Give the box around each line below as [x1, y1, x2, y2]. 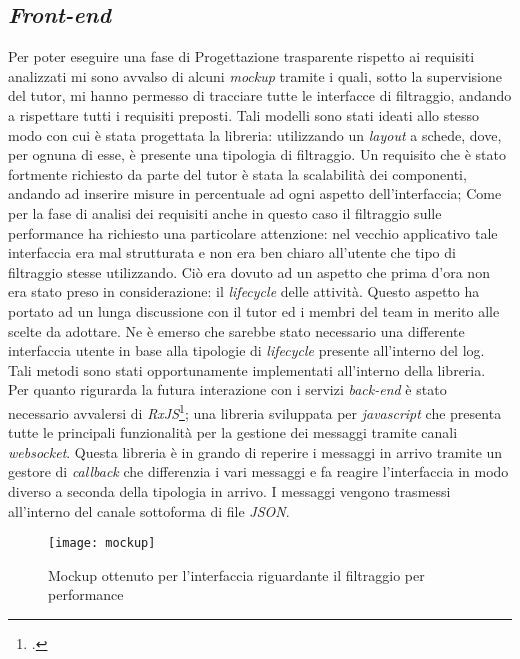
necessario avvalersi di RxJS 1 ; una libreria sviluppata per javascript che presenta [8, 399, 502, 423]
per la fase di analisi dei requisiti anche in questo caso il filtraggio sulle [8, 202, 442, 223]
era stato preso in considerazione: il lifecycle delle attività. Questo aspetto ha [8, 281, 480, 302]
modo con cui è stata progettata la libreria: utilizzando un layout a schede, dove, [8, 124, 502, 145]
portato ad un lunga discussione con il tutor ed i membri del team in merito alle [8, 300, 500, 321]
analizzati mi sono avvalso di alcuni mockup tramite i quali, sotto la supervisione [8, 65, 502, 86]
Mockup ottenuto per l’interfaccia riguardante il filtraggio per [48, 564, 425, 585]
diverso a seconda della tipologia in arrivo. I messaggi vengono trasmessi [8, 480, 451, 501]
